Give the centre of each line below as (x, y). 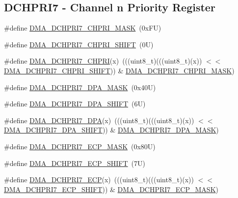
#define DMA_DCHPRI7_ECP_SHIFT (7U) (75, 163)
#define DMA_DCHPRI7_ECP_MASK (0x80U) (80, 146)
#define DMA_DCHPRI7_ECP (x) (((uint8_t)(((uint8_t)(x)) (99, 180)
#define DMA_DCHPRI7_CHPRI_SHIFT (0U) (79, 44)
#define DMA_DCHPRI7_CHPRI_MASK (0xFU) (83, 28)
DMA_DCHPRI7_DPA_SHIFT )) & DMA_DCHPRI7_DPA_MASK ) (111, 130)
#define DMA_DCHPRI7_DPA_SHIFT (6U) (75, 104)
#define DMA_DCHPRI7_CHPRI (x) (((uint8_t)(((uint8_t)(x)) (103, 61)
